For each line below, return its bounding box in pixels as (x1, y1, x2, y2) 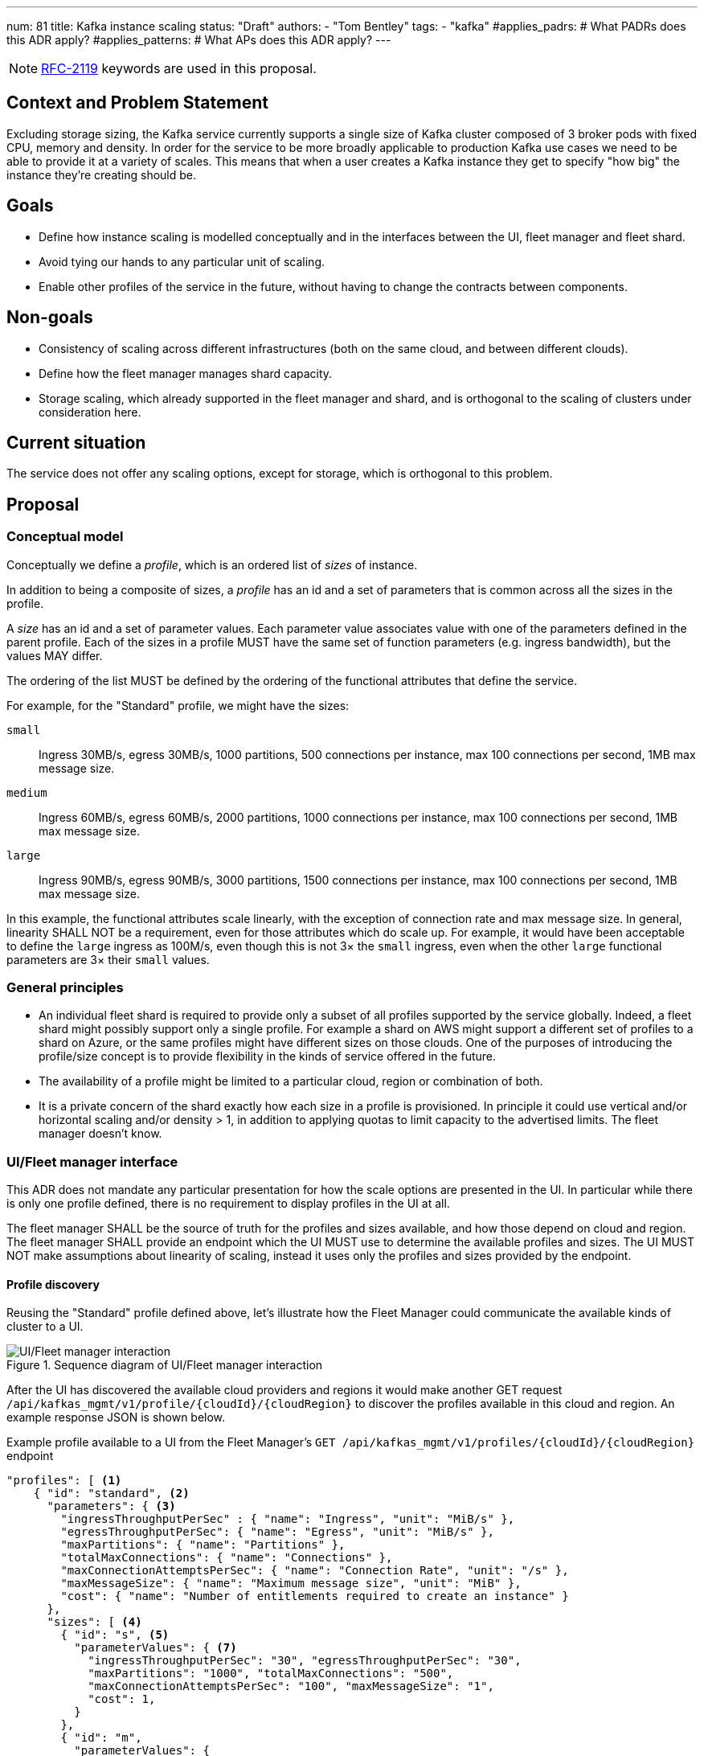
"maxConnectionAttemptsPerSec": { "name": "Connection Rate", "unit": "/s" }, (60, 1564, 569, 1578)
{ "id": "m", (60, 1731, 142, 1745)
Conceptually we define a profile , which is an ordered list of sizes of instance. (6, 557, 418, 572)
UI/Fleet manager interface (6, 1153, 178, 1170)
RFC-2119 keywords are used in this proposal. (41, 60, 317, 76)
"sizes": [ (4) (47, 1615, 142, 1629)
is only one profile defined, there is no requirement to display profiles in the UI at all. (6, 1196, 450, 1211)
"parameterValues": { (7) (74, 1641, 237, 1655)
